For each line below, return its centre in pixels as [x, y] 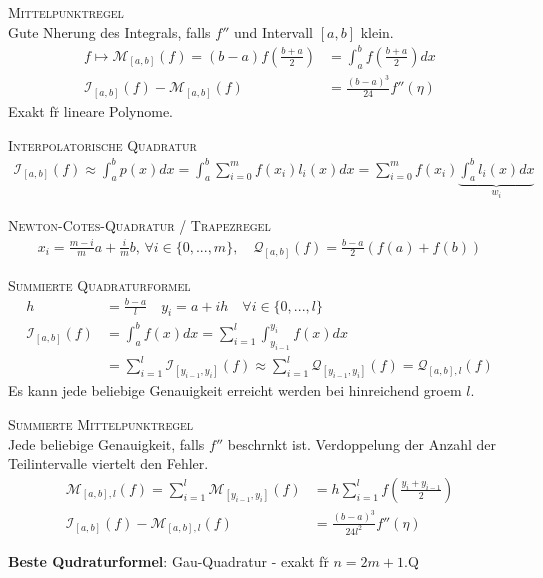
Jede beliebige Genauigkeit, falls [106, 443]
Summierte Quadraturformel [99, 284]
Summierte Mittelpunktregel [101, 424]
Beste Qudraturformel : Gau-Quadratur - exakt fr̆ [168, 560]
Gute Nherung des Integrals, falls [109, 31]
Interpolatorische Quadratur [102, 144]
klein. [377, 31]
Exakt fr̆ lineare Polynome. [90, 110]
